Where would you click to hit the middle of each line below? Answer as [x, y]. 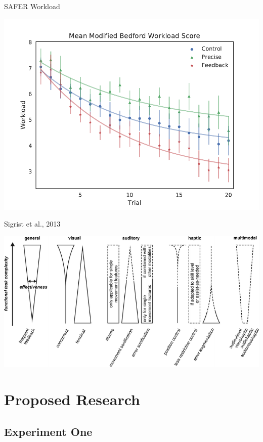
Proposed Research [72, 399]
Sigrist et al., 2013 [32, 224]
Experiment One [48, 431]
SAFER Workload [32, 6]
